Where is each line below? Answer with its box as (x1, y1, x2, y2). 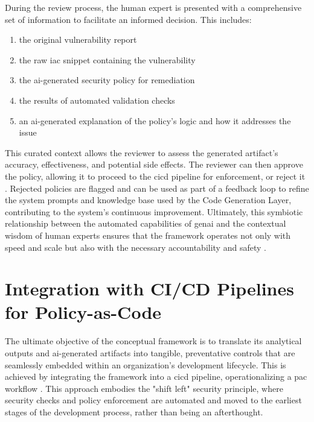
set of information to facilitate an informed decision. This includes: (5, 13, 252, 25)
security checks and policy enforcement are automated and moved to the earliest (5, 394, 302, 406)
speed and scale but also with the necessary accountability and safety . (5, 241, 266, 253)
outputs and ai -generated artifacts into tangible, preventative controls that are (5, 347, 295, 359)
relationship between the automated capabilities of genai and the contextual (5, 217, 286, 230)
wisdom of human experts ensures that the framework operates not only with (5, 228, 291, 241)
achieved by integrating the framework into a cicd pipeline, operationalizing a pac (5, 370, 307, 383)
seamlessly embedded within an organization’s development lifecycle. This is (5, 358, 286, 371)
